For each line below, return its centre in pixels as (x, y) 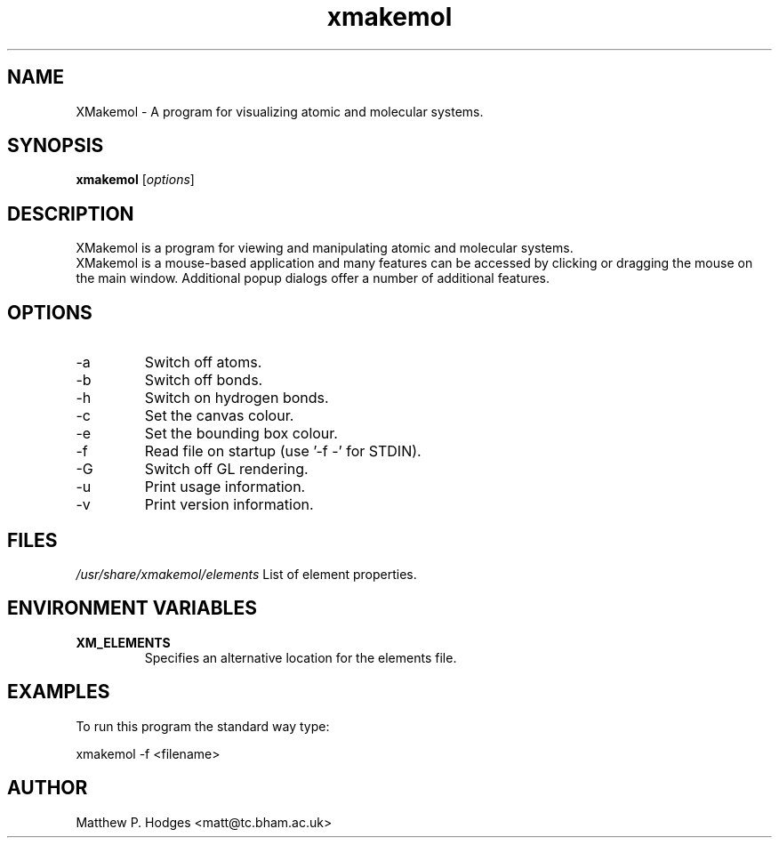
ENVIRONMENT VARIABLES (132, 608)
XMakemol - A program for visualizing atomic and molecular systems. (280, 111)
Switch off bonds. (204, 380)
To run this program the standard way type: (203, 726)
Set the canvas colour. (219, 416)
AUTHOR (48, 788)
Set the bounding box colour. (241, 434)
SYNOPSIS (56, 146)
